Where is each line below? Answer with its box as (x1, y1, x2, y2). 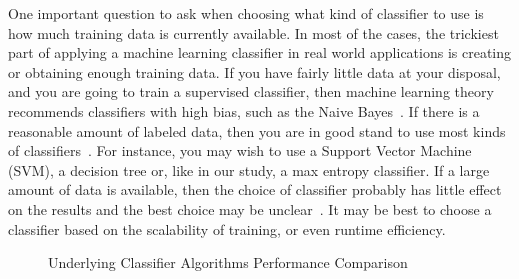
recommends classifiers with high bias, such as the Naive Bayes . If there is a (8, 100, 480, 121)
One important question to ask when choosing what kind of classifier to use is (8, 3, 484, 23)
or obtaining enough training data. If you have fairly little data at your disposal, (8, 61, 501, 82)
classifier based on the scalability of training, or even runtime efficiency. (8, 218, 446, 239)
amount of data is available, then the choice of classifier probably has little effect (8, 179, 502, 200)
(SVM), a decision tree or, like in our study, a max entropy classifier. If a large (8, 159, 490, 180)
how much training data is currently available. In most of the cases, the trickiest (8, 22, 499, 43)
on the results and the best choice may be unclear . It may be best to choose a (8, 198, 492, 219)
